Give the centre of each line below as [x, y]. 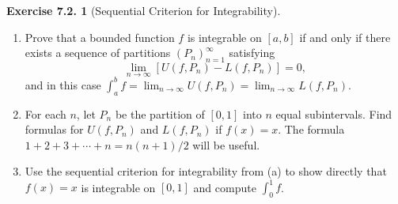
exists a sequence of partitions [98, 53]
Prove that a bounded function [100, 37]
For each [45, 113]
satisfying [252, 53]
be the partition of [160, 113]
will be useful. [226, 144]
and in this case [63, 84]
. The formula [311, 129]
